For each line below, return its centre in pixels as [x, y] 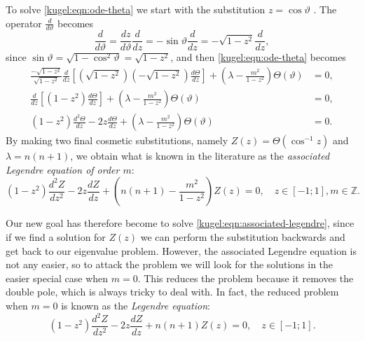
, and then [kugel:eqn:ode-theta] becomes [258, 57]
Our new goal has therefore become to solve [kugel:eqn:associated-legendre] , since [180, 223]
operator [24, 23]
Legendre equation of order [63, 169]
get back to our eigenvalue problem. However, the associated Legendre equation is [181, 250]
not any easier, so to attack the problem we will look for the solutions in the [170, 264]
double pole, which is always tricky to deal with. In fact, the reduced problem [172, 292]
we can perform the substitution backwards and [243, 236]
